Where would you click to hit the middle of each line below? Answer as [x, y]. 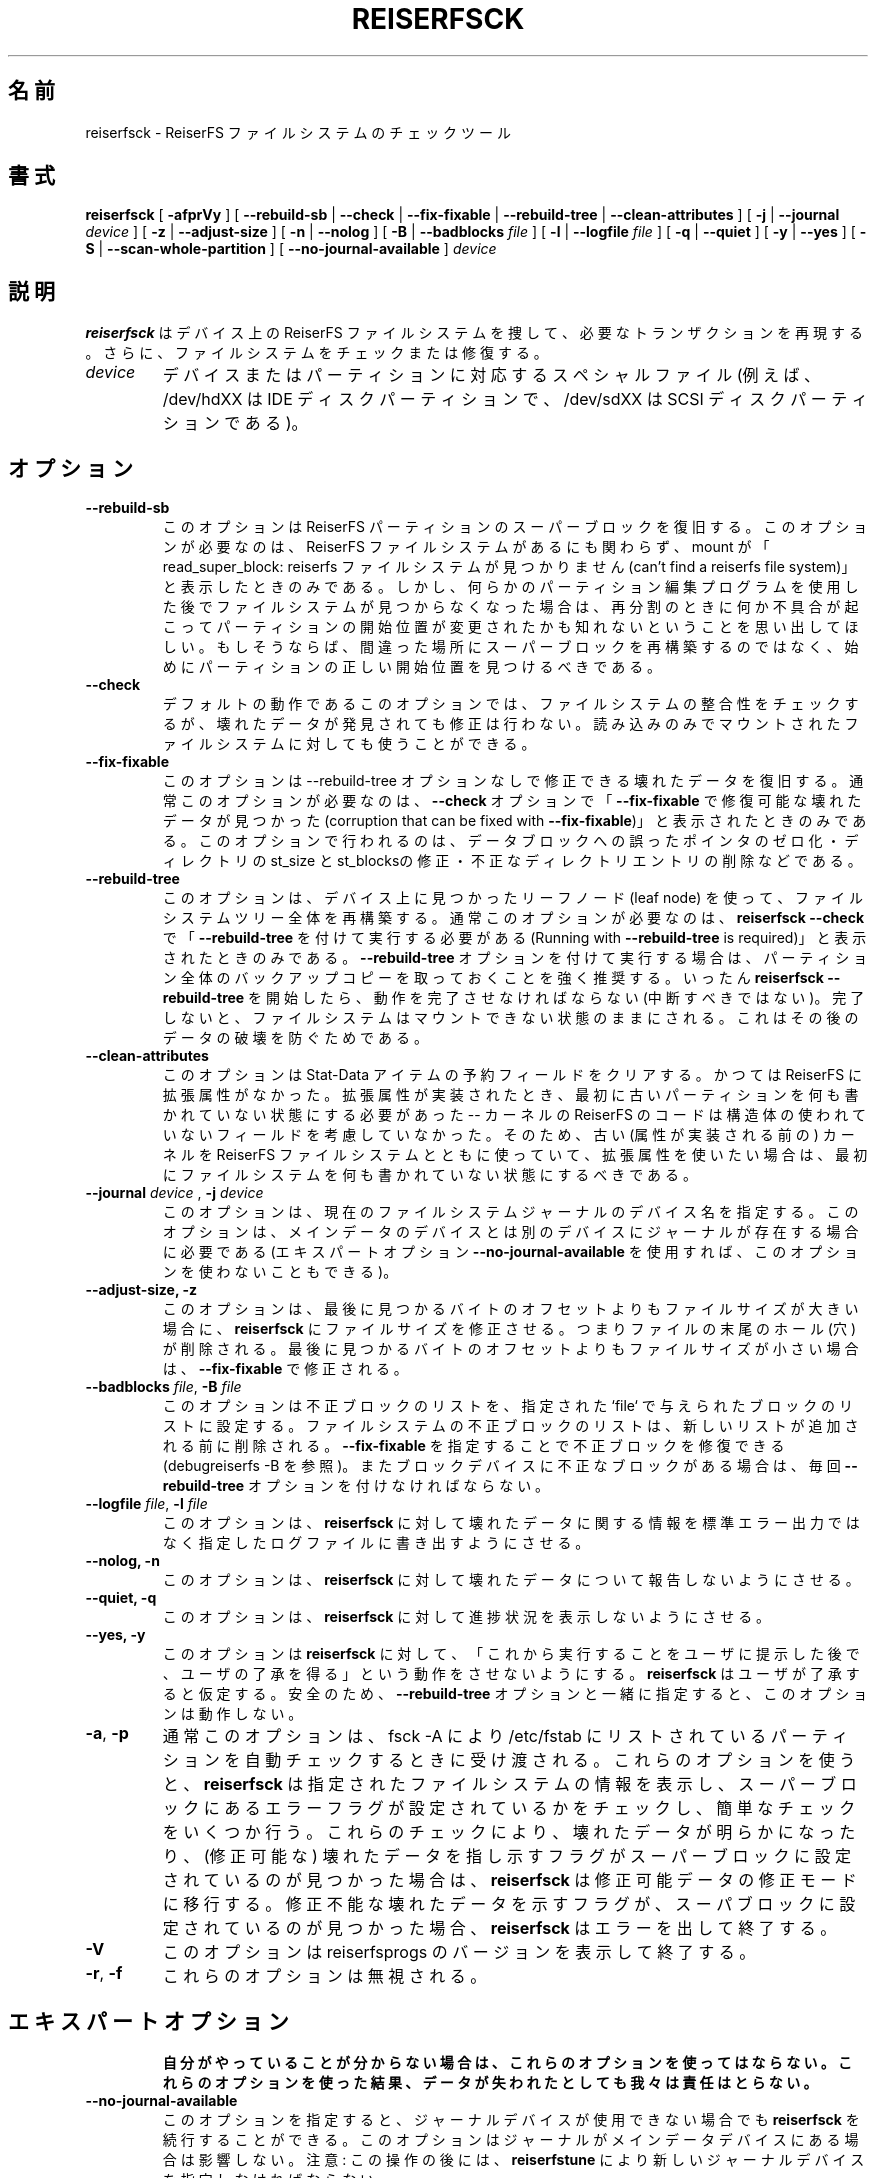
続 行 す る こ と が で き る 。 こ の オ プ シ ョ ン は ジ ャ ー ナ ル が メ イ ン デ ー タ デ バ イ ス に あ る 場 [510, 2139]
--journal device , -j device [174, 1193]
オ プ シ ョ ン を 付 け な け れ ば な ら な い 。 [399, 1486]
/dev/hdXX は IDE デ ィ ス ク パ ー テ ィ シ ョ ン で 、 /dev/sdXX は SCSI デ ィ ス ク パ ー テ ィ [515, 399]
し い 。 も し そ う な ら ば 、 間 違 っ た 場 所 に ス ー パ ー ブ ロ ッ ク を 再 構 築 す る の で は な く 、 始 [510, 647]
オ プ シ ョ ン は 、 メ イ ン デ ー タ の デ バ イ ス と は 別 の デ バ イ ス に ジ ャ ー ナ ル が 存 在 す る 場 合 [510, 1232]
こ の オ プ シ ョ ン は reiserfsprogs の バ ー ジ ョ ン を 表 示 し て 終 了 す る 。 [459, 1952]
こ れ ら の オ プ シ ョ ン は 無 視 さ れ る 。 [324, 1976]
